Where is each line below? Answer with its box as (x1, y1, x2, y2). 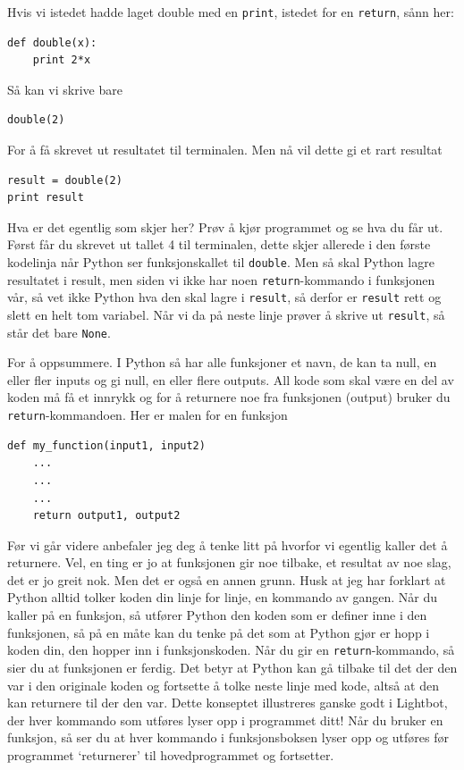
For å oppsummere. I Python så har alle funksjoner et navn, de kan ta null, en (7, 353, 437, 372)
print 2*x (32, 54, 91, 67)
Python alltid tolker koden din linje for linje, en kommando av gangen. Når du (7, 588, 438, 607)
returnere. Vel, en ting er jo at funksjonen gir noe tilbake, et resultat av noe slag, (7, 553, 451, 572)
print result (7, 191, 84, 205)
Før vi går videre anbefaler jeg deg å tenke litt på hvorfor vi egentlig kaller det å (7, 535, 448, 554)
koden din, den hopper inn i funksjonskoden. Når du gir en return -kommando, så (7, 640, 455, 659)
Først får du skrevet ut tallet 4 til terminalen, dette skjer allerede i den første (7, 235, 431, 254)
